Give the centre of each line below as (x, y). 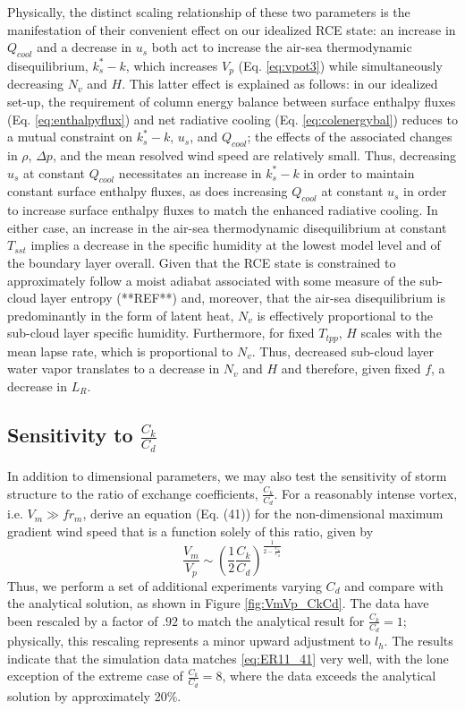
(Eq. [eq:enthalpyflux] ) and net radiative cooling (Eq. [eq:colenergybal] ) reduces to (232, 119)
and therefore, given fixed (351, 368)
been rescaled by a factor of (83, 620)
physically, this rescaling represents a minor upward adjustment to (189, 641)
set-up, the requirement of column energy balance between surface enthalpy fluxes (232, 102)
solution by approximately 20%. (94, 695)
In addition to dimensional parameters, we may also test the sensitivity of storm (227, 476)
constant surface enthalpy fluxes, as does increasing (148, 191)
